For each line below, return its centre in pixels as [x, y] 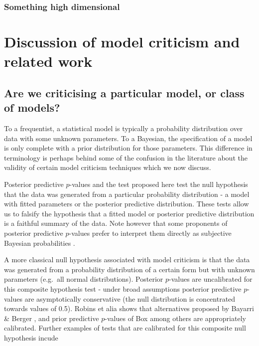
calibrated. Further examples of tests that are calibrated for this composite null [125, 328]
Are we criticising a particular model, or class [124, 92]
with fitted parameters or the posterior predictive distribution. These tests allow [127, 204]
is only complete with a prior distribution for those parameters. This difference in [128, 148]
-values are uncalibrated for [210, 279]
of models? [32, 107]
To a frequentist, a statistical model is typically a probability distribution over [124, 128]
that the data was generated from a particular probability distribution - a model [127, 194]
